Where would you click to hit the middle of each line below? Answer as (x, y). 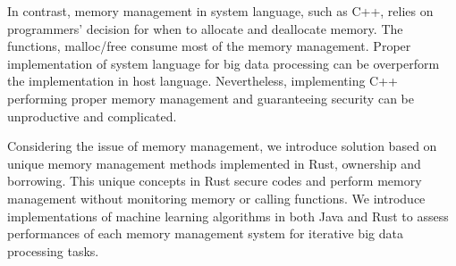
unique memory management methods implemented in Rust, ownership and (214, 163)
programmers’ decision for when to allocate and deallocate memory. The (205, 28)
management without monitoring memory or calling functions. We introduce (216, 198)
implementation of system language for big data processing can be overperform (224, 63)
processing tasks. (53, 250)
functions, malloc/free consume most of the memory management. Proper (209, 46)
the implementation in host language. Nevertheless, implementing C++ (203, 81)
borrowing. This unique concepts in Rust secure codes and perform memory (215, 181)
